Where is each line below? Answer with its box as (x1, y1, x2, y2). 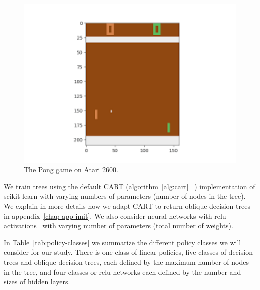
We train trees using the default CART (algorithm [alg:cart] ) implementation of (4, 181, 255, 191)
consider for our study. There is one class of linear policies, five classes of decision (4, 247, 253, 257)
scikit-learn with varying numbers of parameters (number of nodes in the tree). (4, 191, 246, 201)
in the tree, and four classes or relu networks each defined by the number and (4, 266, 241, 277)
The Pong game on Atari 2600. (24, 164, 118, 175)
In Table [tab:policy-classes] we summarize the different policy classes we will (4, 237, 241, 247)
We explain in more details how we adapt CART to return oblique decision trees (4, 200, 250, 211)
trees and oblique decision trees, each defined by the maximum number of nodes (4, 256, 249, 267)
